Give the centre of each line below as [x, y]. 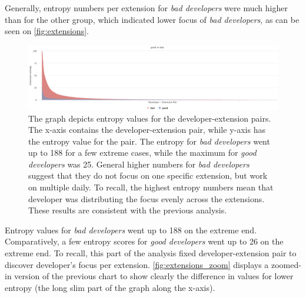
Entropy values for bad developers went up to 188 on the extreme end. [131, 230]
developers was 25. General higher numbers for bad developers [139, 164]
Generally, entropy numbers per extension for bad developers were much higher [146, 8]
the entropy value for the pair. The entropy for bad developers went [149, 141]
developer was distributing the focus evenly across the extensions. [147, 198]
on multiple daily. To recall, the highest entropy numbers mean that [151, 187]
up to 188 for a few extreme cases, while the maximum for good [142, 153]
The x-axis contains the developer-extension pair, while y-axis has [147, 130]
